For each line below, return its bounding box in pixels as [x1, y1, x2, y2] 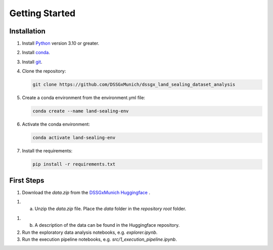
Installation [9, 27, 45, 35]
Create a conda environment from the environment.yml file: [22, 95, 146, 101]
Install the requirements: [22, 148, 73, 154]
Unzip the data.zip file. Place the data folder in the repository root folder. [34, 205, 187, 212]
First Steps [9, 176, 44, 185]
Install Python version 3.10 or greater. [22, 40, 100, 47]
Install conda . [22, 50, 50, 56]
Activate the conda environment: [22, 121, 90, 128]
